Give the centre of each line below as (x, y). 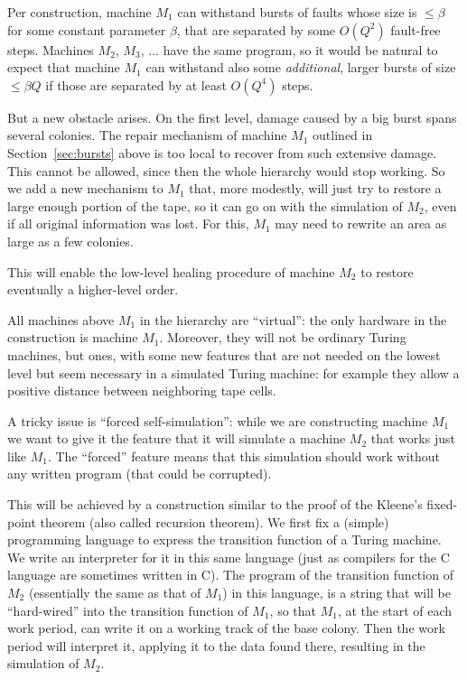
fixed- (442, 504)
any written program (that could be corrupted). (140, 474)
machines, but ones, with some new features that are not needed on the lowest (224, 354)
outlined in (343, 135)
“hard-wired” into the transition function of (128, 610)
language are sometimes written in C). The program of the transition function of (230, 575)
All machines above (61, 319)
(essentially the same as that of (115, 593)
